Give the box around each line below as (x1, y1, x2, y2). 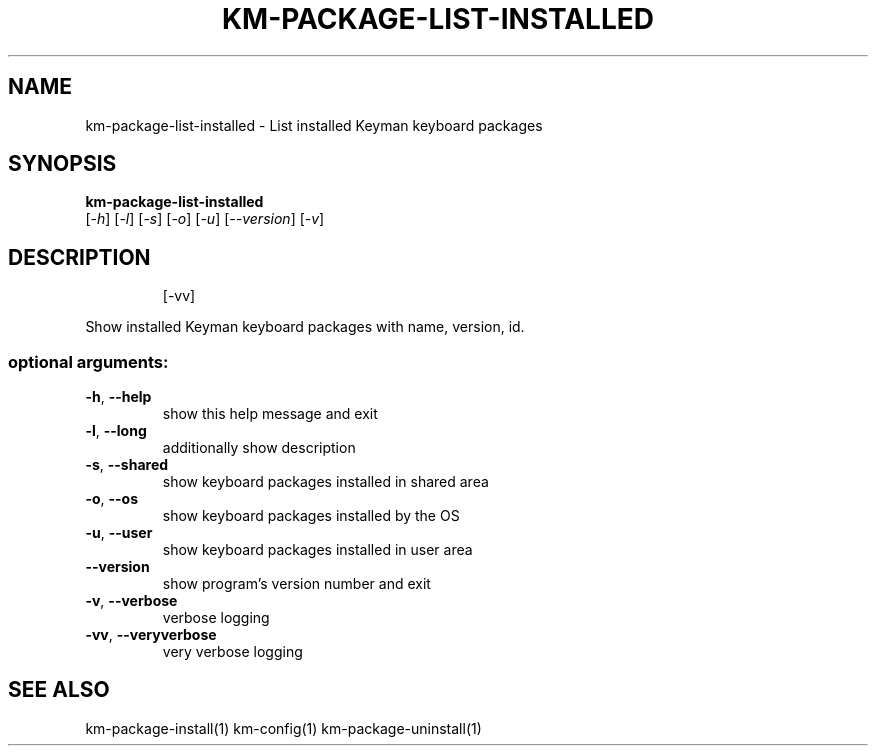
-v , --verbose (85, 592, 178, 610)
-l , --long (85, 422, 147, 440)
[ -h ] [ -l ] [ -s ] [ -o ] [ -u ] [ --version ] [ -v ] (85, 210, 325, 228)
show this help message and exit (162, 405, 378, 423)
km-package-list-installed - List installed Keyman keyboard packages (85, 116, 543, 134)
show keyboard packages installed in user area (162, 541, 473, 559)
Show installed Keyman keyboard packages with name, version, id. (85, 318, 525, 336)
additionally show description (162, 439, 356, 457)
